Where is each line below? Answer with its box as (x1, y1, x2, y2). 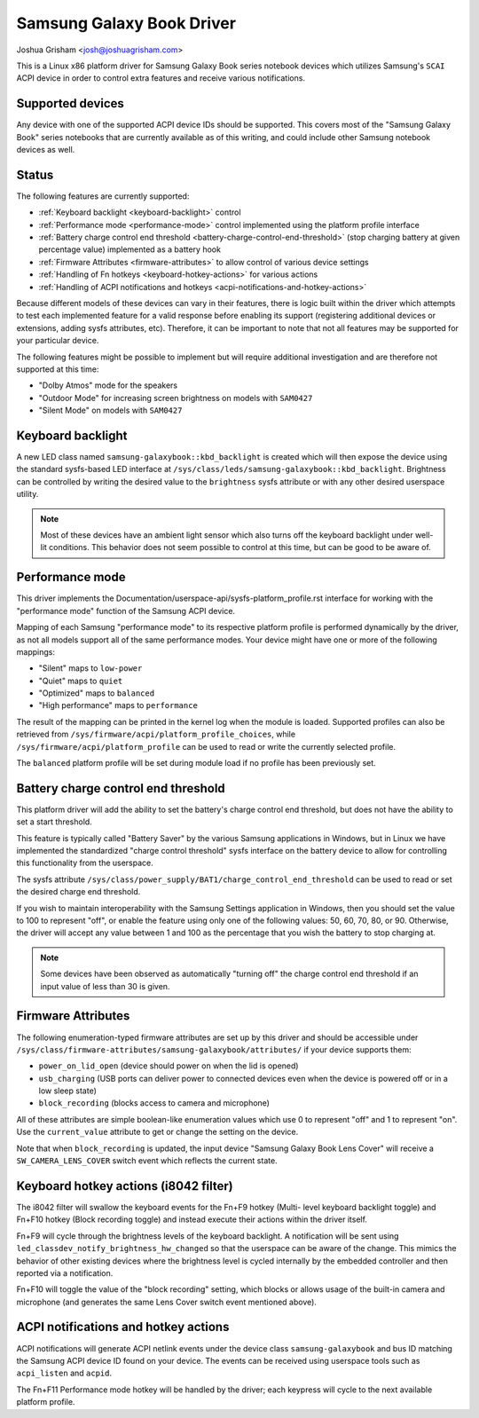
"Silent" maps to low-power (38, 663, 143, 674)
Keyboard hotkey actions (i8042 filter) (16, 1178, 234, 1193)
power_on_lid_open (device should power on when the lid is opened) (38, 1060, 299, 1071)
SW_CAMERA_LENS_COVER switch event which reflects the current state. (16, 1155, 279, 1166)
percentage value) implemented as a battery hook (38, 244, 222, 255)
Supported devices (16, 96, 124, 111)
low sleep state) (38, 1085, 97, 1096)
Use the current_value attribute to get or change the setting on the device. (16, 1127, 299, 1138)
